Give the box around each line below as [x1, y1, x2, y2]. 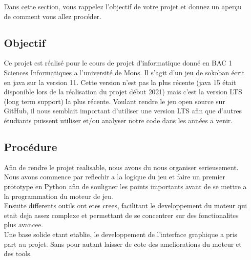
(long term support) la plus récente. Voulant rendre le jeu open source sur [4, 96, 225, 106]
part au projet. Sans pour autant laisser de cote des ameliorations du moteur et [4, 238, 242, 249]
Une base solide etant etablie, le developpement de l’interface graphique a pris [4, 229, 237, 239]
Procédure [4, 139, 57, 154]
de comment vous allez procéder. [4, 11, 102, 21]
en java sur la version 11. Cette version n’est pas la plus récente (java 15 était [4, 77, 236, 87]
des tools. [4, 248, 32, 259]
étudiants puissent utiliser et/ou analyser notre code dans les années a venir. [4, 115, 233, 125]
